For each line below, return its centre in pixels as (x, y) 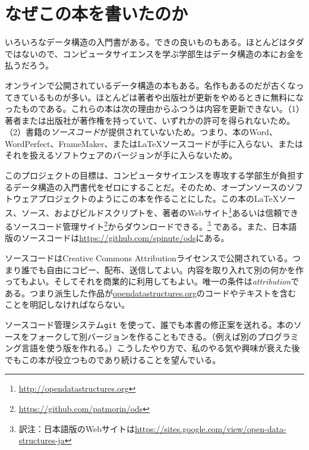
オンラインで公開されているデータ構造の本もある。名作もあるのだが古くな (150, 85)
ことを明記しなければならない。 (67, 304)
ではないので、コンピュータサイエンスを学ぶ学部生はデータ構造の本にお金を (154, 53)
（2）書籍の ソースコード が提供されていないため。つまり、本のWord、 (141, 132)
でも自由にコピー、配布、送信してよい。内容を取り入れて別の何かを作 (167, 269)
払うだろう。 (29, 65)
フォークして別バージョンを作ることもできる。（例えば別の (143, 336)
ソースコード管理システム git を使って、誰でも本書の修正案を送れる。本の (149, 324)
